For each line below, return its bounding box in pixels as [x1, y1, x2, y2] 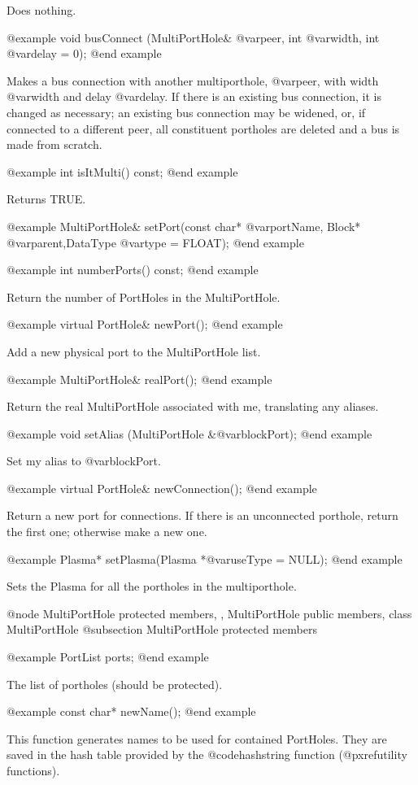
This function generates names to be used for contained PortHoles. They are [7, 730, 387, 747]
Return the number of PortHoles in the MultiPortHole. [7, 288, 281, 305]
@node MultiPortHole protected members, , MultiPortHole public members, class [7, 604, 412, 621]
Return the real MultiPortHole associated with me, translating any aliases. [7, 398, 379, 415]
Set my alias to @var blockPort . [7, 452, 161, 469]
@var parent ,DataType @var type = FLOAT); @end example [7, 233, 304, 251]
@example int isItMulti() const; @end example [7, 163, 238, 180]
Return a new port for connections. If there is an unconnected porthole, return [7, 507, 398, 524]
